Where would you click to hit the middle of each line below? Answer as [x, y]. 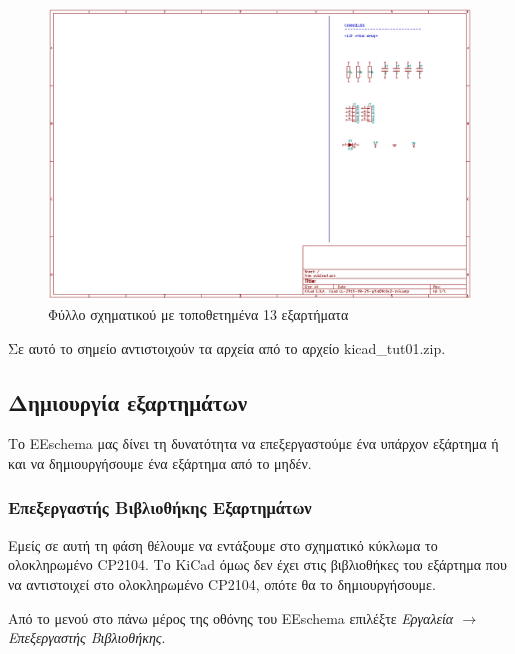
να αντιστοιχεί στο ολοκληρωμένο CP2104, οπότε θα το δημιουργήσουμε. [222, 583]
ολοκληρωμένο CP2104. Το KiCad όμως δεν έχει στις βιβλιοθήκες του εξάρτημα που [257, 564]
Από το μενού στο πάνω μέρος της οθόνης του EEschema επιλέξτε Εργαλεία [231, 617]
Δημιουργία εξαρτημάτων [128, 401]
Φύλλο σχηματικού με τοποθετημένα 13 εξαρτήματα [198, 313]
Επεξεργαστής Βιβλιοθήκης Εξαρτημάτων [160, 507]
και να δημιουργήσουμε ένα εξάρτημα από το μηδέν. [160, 462]
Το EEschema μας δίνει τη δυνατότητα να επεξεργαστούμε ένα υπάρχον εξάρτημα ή [253, 443]
